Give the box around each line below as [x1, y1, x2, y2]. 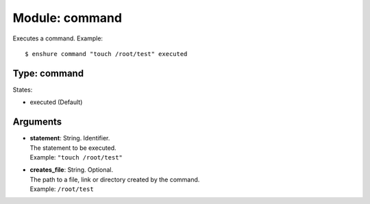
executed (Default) [29, 98, 83, 106]
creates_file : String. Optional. [29, 166, 114, 174]
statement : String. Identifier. [29, 134, 110, 142]
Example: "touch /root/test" [29, 153, 123, 161]
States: [12, 86, 33, 94]
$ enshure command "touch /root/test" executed [25, 50, 188, 58]
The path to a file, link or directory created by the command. [29, 175, 200, 183]
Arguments [12, 116, 62, 128]
